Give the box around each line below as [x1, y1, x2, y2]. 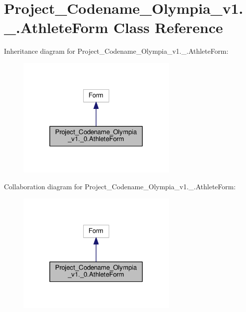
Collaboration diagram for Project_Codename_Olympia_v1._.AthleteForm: [4, 181, 236, 191]
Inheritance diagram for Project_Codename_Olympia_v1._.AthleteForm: [4, 46, 229, 56]
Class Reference [113, 17, 223, 37]
